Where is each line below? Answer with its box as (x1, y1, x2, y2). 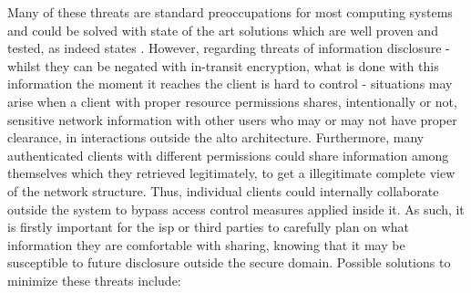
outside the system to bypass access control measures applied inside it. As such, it (7, 199, 465, 218)
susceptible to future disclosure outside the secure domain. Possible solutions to (7, 253, 451, 272)
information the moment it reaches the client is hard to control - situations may (7, 74, 453, 93)
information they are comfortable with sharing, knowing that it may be (7, 235, 405, 254)
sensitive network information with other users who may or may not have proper (7, 110, 457, 129)
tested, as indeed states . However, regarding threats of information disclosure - (7, 38, 450, 58)
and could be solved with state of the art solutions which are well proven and (7, 20, 438, 39)
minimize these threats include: (7, 270, 181, 289)
